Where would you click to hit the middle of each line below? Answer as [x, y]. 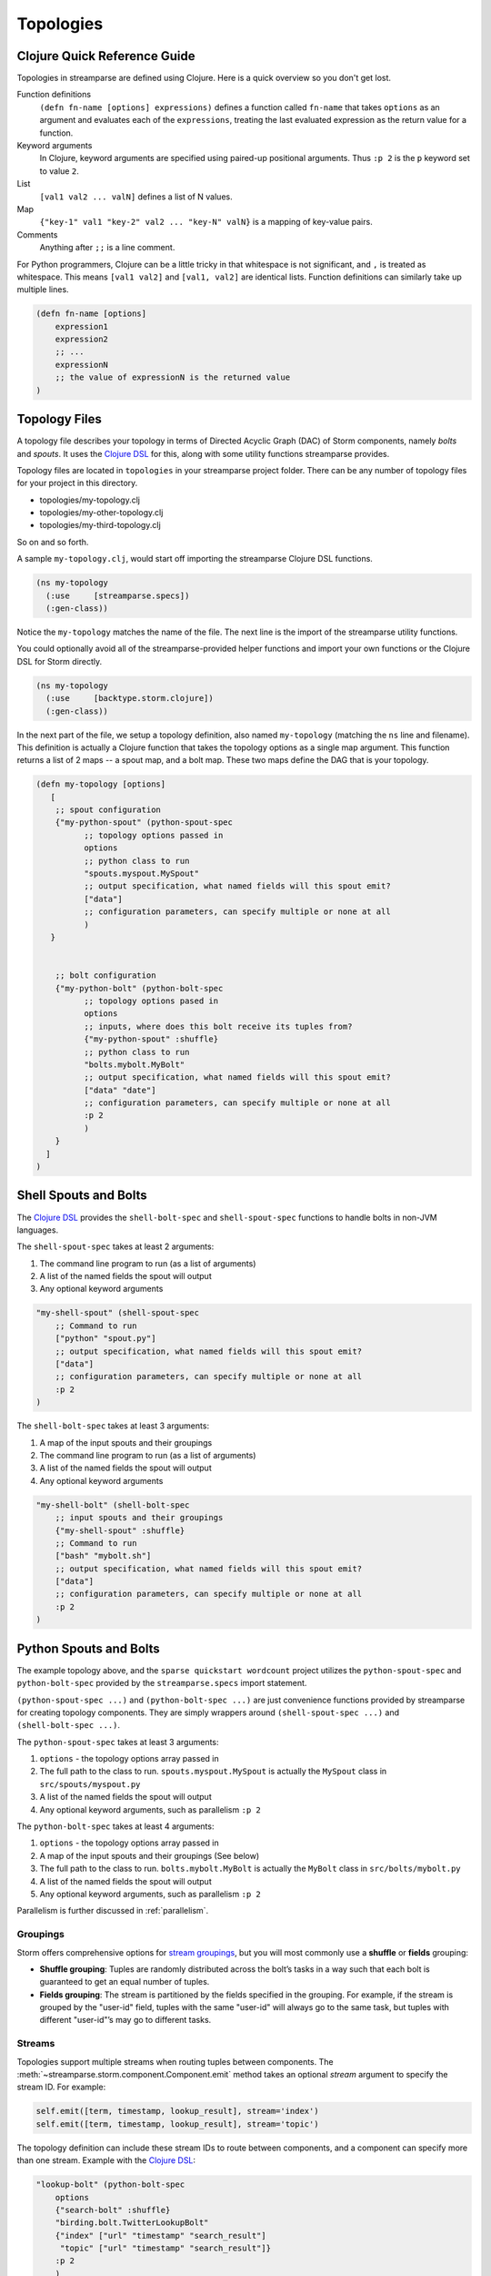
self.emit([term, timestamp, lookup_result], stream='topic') [177, 2124]
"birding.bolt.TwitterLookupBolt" [132, 2223]
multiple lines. [43, 290]
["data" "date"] [120, 1090]
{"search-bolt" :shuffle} [113, 2210]
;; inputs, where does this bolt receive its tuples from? [218, 1026]
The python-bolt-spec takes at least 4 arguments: [115, 1826]
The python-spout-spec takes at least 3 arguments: [118, 1742]
